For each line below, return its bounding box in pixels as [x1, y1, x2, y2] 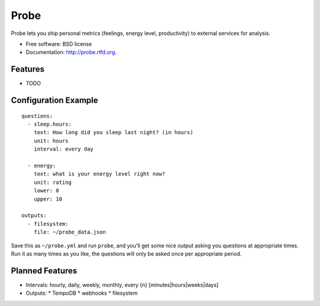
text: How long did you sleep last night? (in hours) [33, 129, 194, 136]
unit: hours [33, 137, 69, 144]
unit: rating [33, 179, 72, 186]
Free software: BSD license [25, 40, 92, 47]
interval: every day [33, 146, 94, 152]
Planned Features [11, 266, 78, 276]
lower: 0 [33, 187, 59, 194]
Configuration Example [11, 95, 98, 106]
